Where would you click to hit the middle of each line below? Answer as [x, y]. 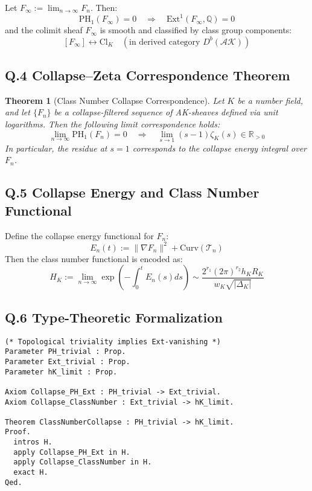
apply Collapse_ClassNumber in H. [83, 462]
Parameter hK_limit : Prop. [61, 372]
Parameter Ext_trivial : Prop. [68, 361]
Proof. [18, 432]
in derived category [165, 42]
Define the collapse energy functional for [79, 235]
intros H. [33, 442]
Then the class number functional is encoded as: [94, 258]
